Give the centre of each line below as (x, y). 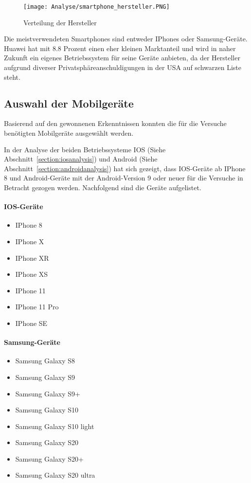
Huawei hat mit (27, 48)
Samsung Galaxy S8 (45, 361)
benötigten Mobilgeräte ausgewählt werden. (69, 133)
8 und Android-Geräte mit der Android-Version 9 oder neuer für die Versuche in (124, 178)
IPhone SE (31, 323)
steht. (12, 77)
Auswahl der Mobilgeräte (69, 103)
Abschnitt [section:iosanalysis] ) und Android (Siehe (81, 159)
